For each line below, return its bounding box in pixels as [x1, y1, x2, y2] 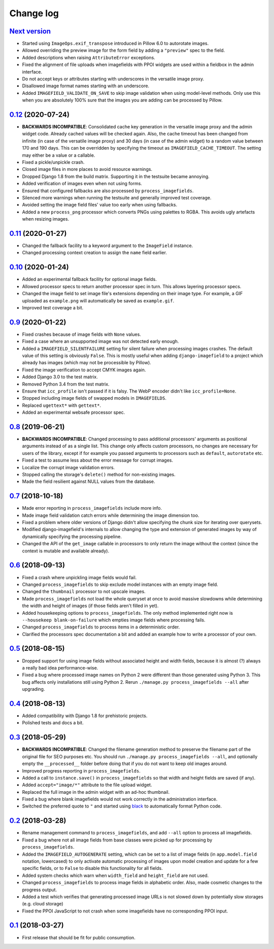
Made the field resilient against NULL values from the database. [22, 478, 155, 484]
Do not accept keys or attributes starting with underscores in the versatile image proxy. [22, 76, 204, 82]
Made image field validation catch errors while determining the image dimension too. [22, 512, 199, 518]
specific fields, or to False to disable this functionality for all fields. [22, 865, 163, 871]
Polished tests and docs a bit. [22, 720, 84, 726]
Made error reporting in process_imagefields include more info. [22, 505, 162, 511]
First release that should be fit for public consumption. [22, 934, 135, 940]
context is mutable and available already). [22, 548, 109, 554]
